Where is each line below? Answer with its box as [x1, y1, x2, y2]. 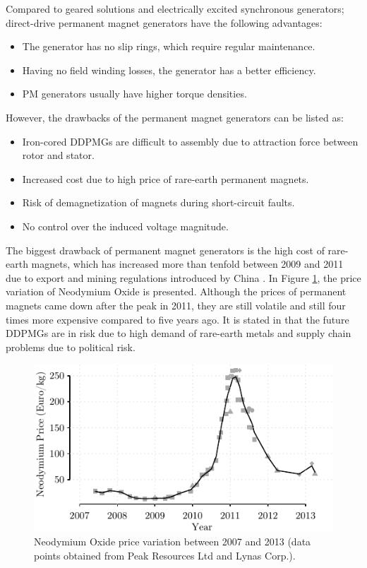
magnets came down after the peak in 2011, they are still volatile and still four [6, 297, 346, 312]
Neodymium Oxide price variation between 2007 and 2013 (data [34, 534, 311, 549]
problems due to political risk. [6, 339, 136, 354]
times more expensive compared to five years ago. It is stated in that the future [6, 312, 349, 326]
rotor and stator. [22, 148, 95, 162]
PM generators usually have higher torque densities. [22, 86, 247, 101]
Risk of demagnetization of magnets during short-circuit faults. [22, 195, 295, 210]
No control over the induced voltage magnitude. [22, 218, 229, 233]
